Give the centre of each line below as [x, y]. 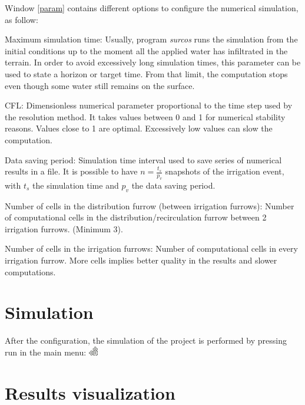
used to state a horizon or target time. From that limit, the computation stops [146, 73]
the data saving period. [173, 185]
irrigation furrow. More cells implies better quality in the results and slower [141, 260]
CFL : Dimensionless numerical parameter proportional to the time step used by [149, 105]
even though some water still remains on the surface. [100, 85]
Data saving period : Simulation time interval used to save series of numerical [143, 159]
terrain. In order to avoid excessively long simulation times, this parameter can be [153, 62]
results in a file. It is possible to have [71, 171]
